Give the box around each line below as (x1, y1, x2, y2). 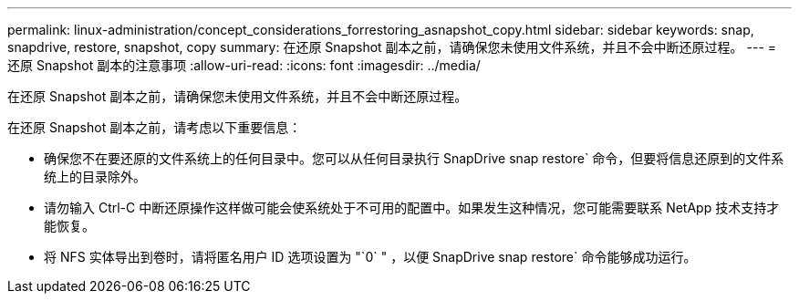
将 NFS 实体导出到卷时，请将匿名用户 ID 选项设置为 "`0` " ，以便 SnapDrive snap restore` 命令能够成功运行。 (44, 249, 697, 265)
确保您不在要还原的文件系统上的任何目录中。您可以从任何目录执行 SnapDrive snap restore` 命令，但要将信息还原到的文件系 (44, 150, 784, 166)
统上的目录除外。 (44, 169, 146, 184)
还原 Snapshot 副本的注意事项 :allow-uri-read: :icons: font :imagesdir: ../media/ (7, 57, 481, 73)
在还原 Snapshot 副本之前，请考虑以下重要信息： (7, 119, 302, 135)
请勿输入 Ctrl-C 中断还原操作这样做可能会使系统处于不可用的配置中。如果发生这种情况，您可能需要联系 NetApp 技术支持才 (44, 200, 780, 215)
